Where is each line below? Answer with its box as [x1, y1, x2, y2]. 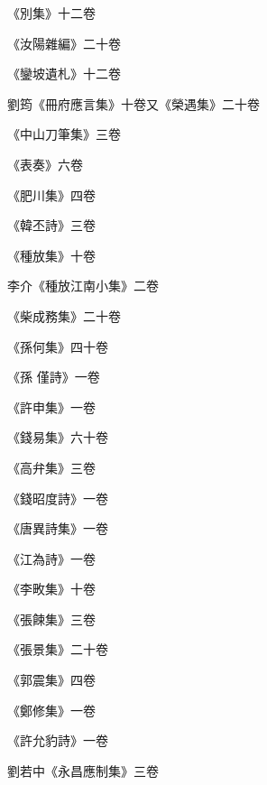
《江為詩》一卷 [7, 549, 96, 568]
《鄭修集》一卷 [7, 700, 96, 719]
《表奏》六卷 [7, 154, 83, 173]
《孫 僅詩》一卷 [7, 367, 100, 386]
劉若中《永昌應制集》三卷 [7, 761, 159, 780]
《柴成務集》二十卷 [7, 306, 121, 325]
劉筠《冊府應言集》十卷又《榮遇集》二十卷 [7, 94, 260, 113]
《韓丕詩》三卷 [7, 216, 96, 235]
